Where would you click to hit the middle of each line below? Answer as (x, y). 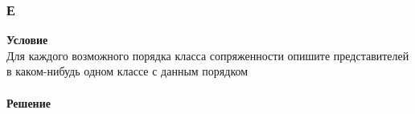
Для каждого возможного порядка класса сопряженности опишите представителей (208, 55)
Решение (29, 102)
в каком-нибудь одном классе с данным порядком (127, 71)
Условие (27, 40)
